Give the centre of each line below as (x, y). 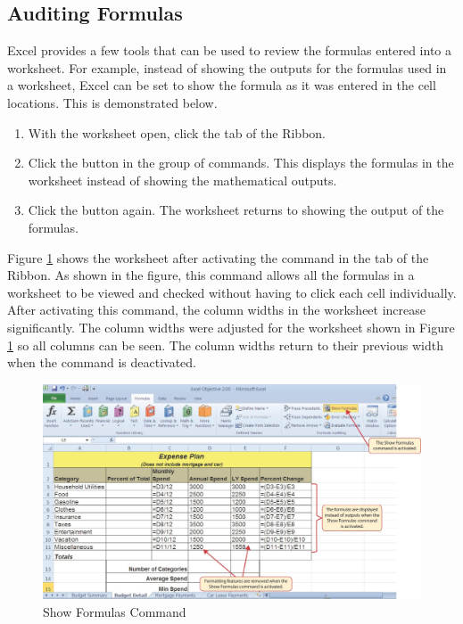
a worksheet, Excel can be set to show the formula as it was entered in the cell (222, 85)
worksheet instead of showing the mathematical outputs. (182, 180)
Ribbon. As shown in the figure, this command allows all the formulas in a (211, 275)
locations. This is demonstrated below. (112, 102)
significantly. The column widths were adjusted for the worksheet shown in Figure (231, 327)
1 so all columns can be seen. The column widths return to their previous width (225, 345)
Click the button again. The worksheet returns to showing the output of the (236, 210)
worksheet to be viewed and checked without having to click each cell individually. (232, 292)
